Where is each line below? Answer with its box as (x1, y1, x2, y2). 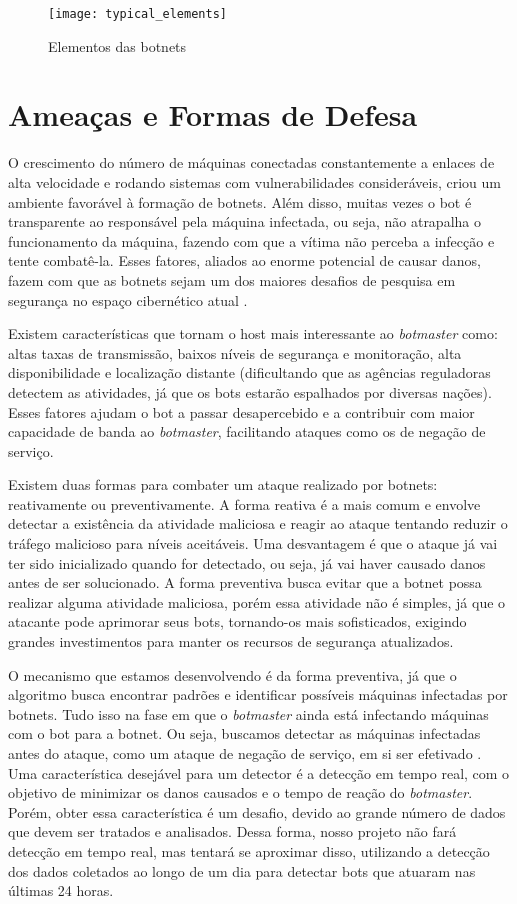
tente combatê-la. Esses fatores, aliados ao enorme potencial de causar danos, (8, 250, 481, 271)
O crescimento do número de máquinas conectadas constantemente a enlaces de (8, 152, 495, 173)
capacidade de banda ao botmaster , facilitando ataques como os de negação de (8, 421, 486, 442)
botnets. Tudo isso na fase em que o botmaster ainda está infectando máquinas (8, 703, 489, 724)
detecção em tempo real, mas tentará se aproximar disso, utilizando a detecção (8, 840, 490, 861)
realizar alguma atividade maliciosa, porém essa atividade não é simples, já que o (8, 591, 506, 612)
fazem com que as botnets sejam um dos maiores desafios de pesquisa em (8, 269, 456, 290)
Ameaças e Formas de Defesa (8, 94, 418, 135)
